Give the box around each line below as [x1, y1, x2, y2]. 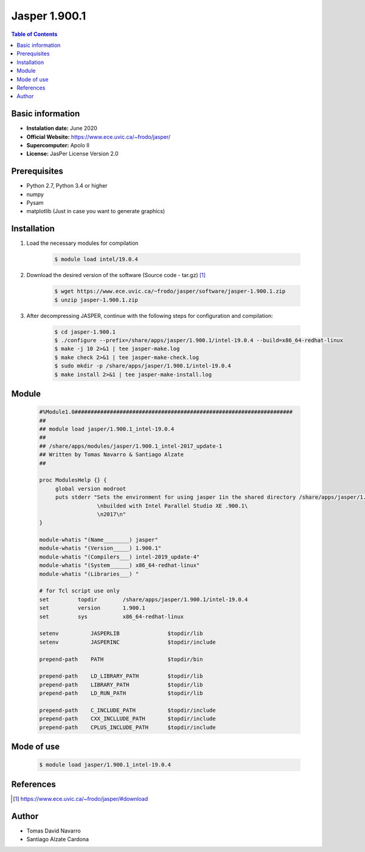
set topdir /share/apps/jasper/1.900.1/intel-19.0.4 [39, 596, 248, 603]
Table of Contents [11, 30, 58, 38]
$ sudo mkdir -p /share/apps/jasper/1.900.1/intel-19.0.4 [54, 362, 231, 370]
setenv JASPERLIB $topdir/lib [39, 630, 203, 637]
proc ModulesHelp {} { [39, 477, 107, 484]
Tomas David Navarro [26, 827, 82, 834]
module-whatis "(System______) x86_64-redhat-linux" [39, 562, 200, 569]
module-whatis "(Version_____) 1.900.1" [39, 545, 161, 552]
